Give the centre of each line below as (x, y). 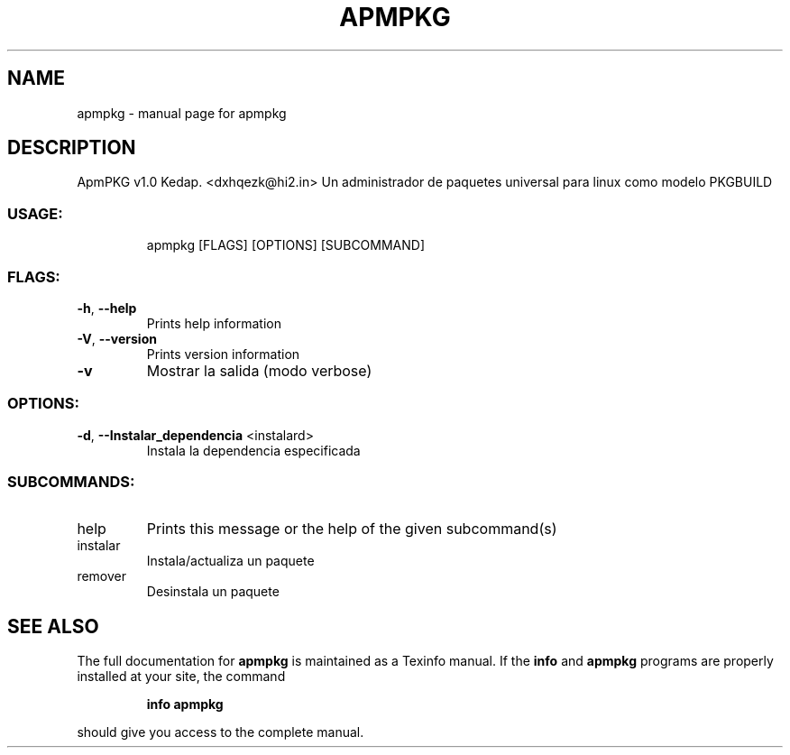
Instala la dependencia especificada (253, 450)
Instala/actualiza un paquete (230, 561)
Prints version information (223, 354)
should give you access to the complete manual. (220, 732)
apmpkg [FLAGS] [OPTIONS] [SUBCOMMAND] (286, 245)
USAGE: (35, 213)
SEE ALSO (53, 626)
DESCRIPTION (72, 148)
